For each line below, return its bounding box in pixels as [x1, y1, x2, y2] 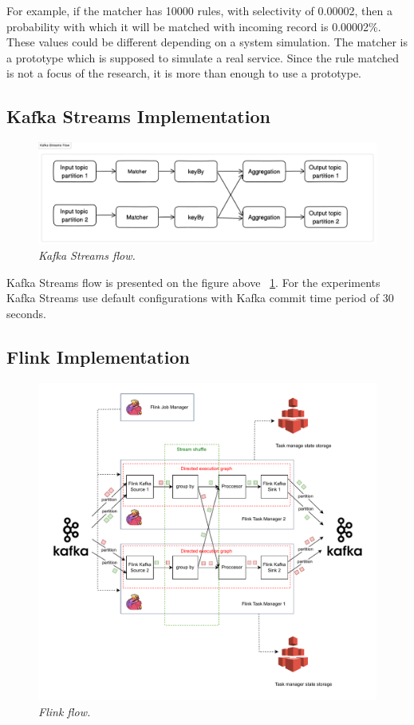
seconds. [6, 305, 46, 322]
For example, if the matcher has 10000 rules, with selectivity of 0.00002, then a [6, 2, 392, 18]
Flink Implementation [6, 345, 190, 369]
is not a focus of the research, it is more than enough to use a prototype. [6, 65, 362, 82]
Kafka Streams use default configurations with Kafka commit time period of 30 [6, 289, 394, 306]
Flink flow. [38, 703, 91, 719]
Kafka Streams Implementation [6, 104, 270, 129]
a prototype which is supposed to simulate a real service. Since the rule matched [6, 49, 400, 66]
